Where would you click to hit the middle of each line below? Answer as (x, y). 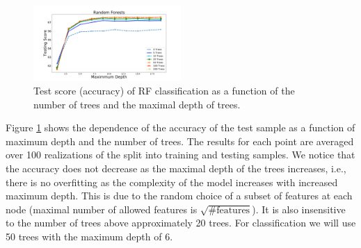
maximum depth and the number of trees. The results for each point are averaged (180, 141)
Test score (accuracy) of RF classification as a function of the (164, 91)
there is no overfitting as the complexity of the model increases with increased (172, 182)
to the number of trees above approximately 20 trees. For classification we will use (181, 223)
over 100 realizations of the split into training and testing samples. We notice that (180, 155)
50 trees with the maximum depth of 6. (89, 237)
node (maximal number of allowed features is (102, 209)
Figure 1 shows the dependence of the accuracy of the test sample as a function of (180, 127)
